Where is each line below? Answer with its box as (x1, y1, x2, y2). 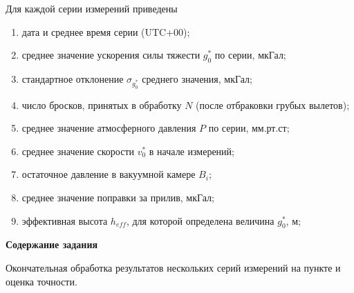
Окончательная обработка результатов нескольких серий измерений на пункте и (6, 261, 341, 275)
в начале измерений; (149, 143, 234, 158)
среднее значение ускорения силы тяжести (21, 48, 201, 62)
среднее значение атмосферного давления (21, 121, 196, 135)
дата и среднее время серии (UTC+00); (21, 24, 190, 39)
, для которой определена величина (126, 213, 274, 228)
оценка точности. (6, 274, 77, 288)
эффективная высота (21, 213, 108, 228)
